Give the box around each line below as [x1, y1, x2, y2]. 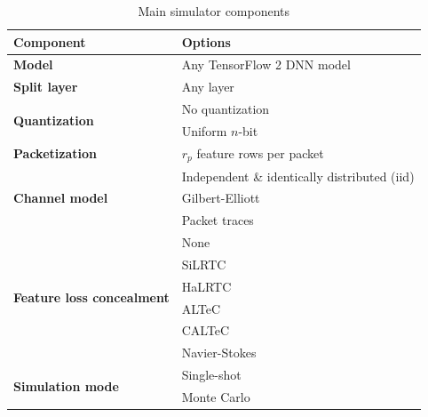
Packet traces [181, 211, 254, 229]
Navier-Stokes [181, 343, 257, 362]
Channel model [13, 188, 108, 207]
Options [181, 32, 231, 51]
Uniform [181, 121, 227, 140]
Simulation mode [13, 376, 119, 395]
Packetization [13, 144, 97, 163]
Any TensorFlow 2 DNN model [181, 55, 351, 74]
